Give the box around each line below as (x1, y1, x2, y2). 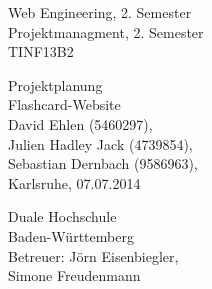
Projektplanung (8, 74, 103, 95)
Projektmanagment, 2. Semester (8, 21, 204, 42)
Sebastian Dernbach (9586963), (8, 153, 198, 174)
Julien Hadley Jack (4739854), (8, 133, 193, 154)
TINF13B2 (8, 41, 74, 62)
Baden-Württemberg (8, 225, 134, 246)
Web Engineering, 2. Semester (8, 2, 192, 22)
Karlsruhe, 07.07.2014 (8, 172, 141, 193)
